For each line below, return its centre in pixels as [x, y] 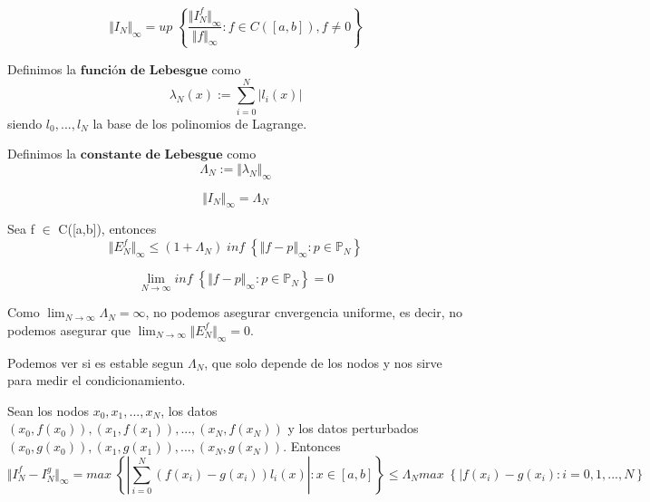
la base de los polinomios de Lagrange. [200, 123]
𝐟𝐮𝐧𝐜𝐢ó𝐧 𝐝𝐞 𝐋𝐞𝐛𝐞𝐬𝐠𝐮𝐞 [144, 70]
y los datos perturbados [353, 428]
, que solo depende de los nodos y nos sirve [323, 362]
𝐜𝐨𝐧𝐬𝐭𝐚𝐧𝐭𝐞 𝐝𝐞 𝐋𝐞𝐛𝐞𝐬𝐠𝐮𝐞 [151, 155]
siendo [25, 123]
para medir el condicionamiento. [97, 380]
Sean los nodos [48, 410]
